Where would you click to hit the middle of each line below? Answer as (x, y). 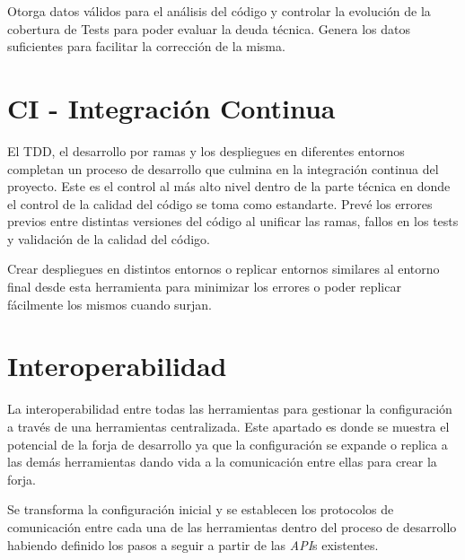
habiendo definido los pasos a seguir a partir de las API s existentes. (193, 544)
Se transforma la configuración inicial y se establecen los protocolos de (201, 509)
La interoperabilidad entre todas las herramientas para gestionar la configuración (230, 409)
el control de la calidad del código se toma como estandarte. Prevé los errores (220, 203)
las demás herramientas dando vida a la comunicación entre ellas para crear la (222, 462)
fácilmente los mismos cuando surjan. (110, 304)
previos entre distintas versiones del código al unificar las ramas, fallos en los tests (233, 221)
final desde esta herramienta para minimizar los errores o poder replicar (204, 287)
